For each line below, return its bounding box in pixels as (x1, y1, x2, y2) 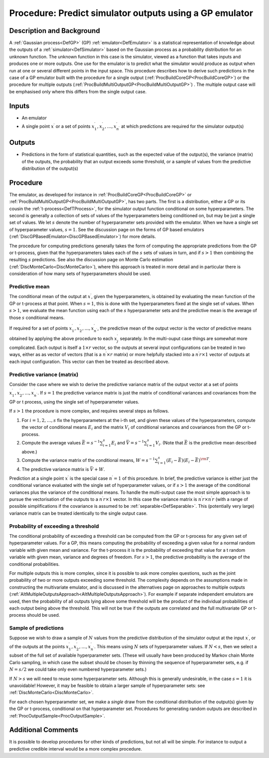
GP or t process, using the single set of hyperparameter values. (9, 398, 139, 404)
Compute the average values (21, 439, 81, 445)
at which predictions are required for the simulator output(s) (121, 123, 244, 129)
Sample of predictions (9, 625, 64, 632)
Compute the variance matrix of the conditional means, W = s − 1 (21, 457, 155, 463)
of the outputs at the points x (9, 643, 69, 649)
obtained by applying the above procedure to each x (9, 336, 117, 342)
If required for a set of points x (9, 325, 72, 331)
